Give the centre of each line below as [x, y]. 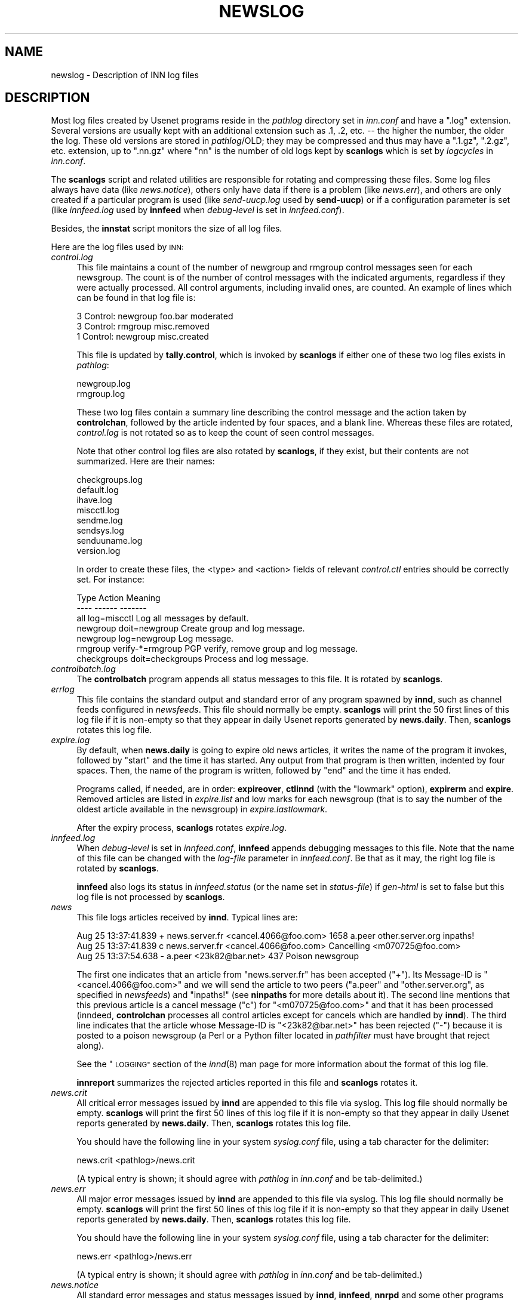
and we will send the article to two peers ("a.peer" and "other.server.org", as [334, 985]
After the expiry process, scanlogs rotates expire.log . [182, 828]
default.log [98, 490]
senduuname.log [110, 541]
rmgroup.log [101, 394]
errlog [63, 689]
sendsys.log [100, 531]
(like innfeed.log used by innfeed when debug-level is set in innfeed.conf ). [198, 210]
